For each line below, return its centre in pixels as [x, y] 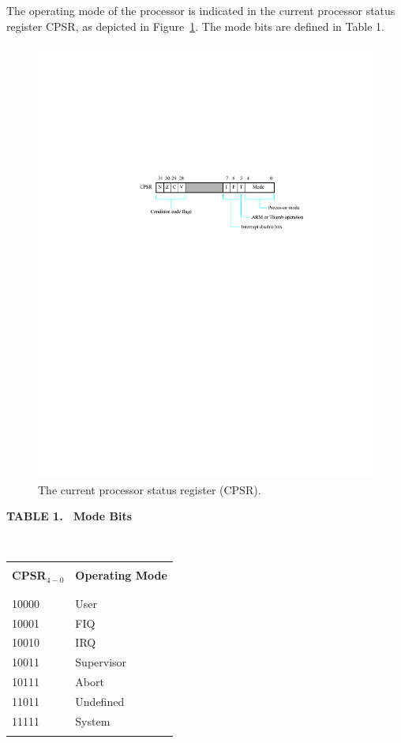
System [93, 720]
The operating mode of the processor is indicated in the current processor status [201, 10]
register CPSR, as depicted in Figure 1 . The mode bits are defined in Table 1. [195, 26]
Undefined [100, 702]
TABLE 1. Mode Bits [69, 516]
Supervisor [101, 662]
